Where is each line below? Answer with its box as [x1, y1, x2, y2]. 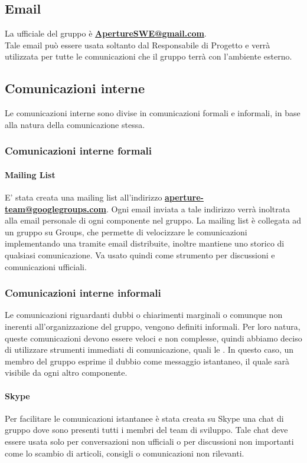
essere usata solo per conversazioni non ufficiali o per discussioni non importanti [5, 435, 294, 447]
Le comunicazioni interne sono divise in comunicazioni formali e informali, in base [5, 107, 301, 119]
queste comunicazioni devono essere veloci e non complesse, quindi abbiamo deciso [5, 331, 302, 344]
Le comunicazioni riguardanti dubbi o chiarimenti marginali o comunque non [5, 308, 283, 321]
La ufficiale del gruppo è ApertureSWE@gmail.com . [5, 27, 207, 40]
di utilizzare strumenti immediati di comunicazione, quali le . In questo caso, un [5, 343, 294, 356]
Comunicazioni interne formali [5, 143, 152, 158]
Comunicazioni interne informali [5, 285, 161, 300]
